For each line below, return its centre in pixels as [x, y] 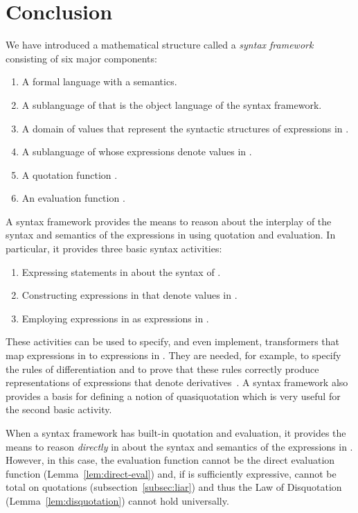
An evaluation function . [73, 198]
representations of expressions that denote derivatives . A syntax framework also [177, 382]
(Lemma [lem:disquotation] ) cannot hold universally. [117, 500]
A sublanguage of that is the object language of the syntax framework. [172, 104]
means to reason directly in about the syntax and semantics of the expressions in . [179, 446]
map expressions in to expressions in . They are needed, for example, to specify [173, 355]
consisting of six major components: [81, 58]
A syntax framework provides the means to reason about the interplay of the [169, 221]
